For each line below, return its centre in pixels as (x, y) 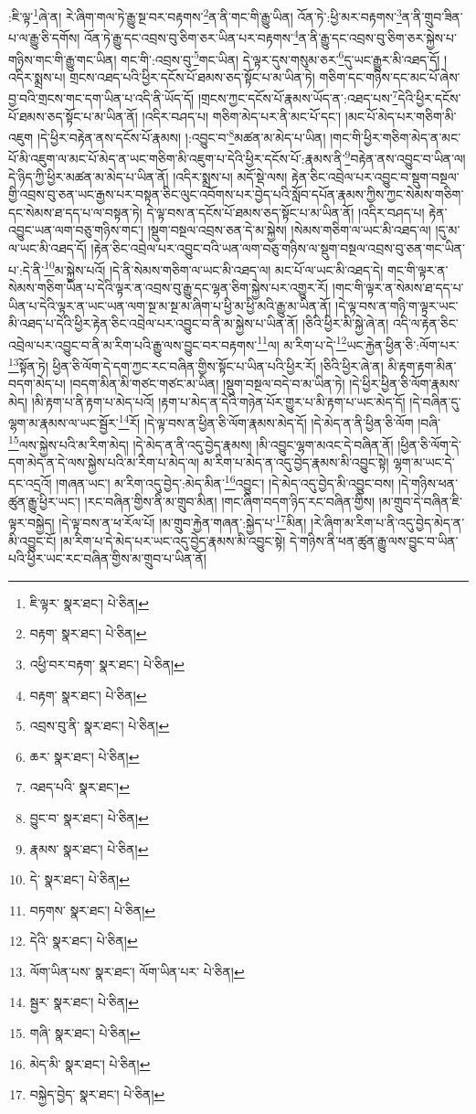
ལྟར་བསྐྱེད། (32, 522)
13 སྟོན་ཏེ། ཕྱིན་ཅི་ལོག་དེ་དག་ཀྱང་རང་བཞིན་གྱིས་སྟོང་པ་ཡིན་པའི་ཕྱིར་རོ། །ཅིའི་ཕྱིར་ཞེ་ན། (196, 364)
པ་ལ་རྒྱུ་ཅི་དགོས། (44, 37)
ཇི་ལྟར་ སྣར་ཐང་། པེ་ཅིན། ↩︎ (89, 602)
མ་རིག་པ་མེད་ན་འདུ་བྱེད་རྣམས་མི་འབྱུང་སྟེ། (296, 461)
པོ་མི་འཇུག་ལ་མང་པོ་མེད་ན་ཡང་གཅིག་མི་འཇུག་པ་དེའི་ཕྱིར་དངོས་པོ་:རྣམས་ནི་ (177, 159)
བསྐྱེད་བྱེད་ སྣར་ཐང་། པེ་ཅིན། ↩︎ (97, 1094)
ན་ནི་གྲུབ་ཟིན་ (432, 16)
